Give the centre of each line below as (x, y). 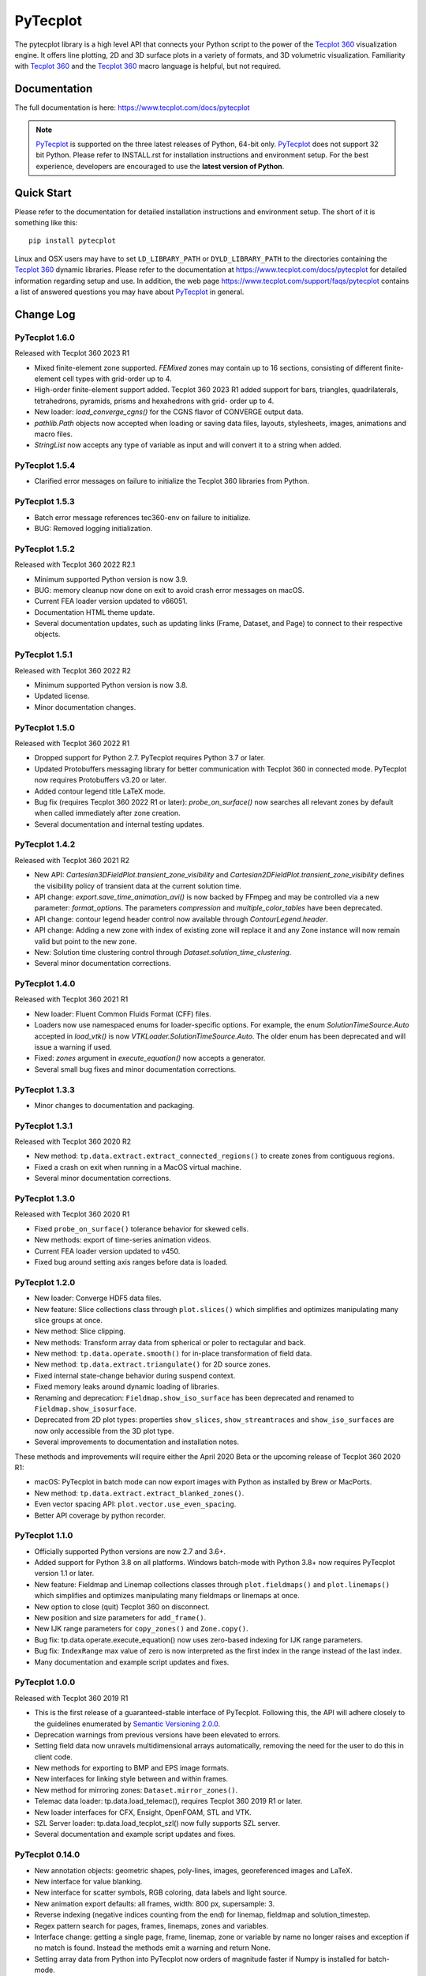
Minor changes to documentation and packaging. (114, 1105)
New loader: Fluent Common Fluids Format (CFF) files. (123, 1014)
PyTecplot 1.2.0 (45, 1282)
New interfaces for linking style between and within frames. (131, 1779)
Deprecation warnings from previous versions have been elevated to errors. (157, 1734)
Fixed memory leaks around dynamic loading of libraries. (127, 1386)
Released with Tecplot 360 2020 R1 (72, 1214)
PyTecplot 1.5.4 (45, 466)
